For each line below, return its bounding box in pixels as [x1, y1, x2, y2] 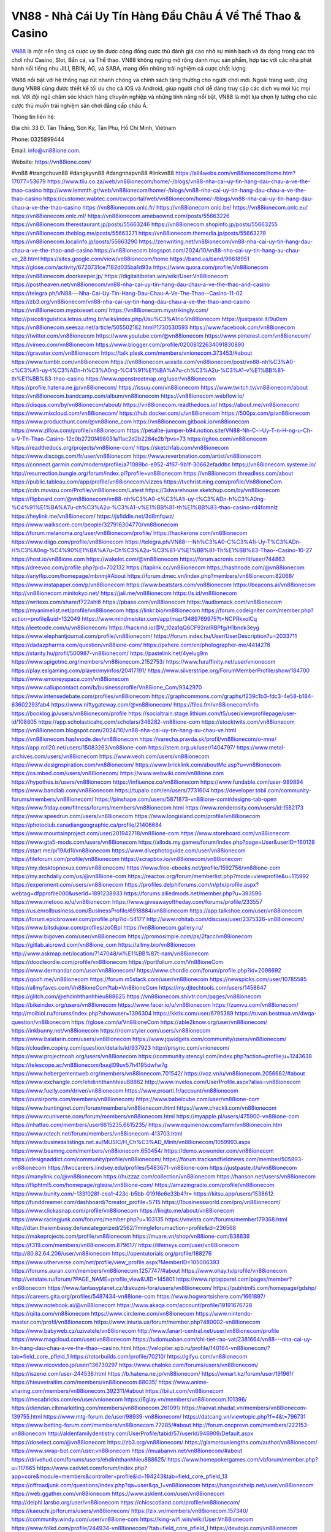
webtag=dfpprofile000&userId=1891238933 [11, 889, 123, 897]
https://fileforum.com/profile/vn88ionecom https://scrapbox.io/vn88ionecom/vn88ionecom [11, 855, 242, 863]
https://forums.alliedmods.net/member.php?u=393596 [123, 889, 262, 897]
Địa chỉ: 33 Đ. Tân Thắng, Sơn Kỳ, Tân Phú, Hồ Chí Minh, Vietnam [11, 124, 177, 132]
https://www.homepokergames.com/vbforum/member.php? [167, 1455, 318, 1463]
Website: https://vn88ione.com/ [11, 158, 92, 165]
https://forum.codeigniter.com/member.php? [201, 607, 314, 614]
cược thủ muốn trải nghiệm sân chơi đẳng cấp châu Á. [11, 102, 148, 109]
